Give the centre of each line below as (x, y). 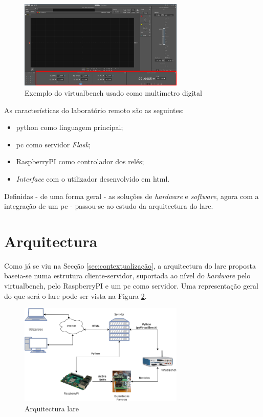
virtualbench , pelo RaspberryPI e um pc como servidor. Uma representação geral (131, 286)
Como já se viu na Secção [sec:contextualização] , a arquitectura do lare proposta (130, 265)
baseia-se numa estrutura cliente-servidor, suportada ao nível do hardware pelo (127, 276)
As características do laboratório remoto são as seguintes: (94, 110)
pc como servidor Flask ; (53, 144)
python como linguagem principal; (70, 127)
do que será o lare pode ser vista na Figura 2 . (75, 295)
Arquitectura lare (52, 408)
